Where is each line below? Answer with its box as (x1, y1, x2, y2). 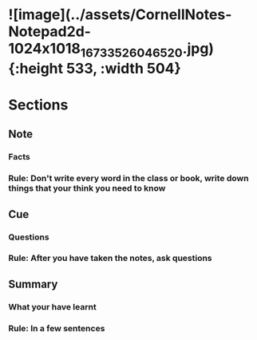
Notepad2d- (8, 22, 92, 41)
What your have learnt (8, 301, 97, 312)
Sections (8, 96, 69, 113)
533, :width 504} (66, 59, 181, 77)
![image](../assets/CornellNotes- (8, 6, 232, 24)
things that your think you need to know (8, 183, 166, 194)
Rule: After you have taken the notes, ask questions (8, 253, 213, 264)
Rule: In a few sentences (8, 322, 105, 334)
